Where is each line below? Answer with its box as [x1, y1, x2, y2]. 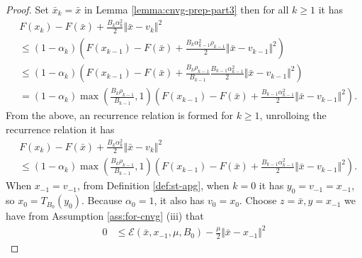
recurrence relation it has [6, 122, 115, 137]
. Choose [239, 193, 277, 208]
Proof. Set [6, 2, 49, 16]
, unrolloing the [259, 108, 327, 123]
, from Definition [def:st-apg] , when [77, 178, 230, 193]
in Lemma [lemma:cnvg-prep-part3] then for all [84, 2, 289, 16]
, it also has [154, 193, 205, 208]
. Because [81, 193, 123, 208]
